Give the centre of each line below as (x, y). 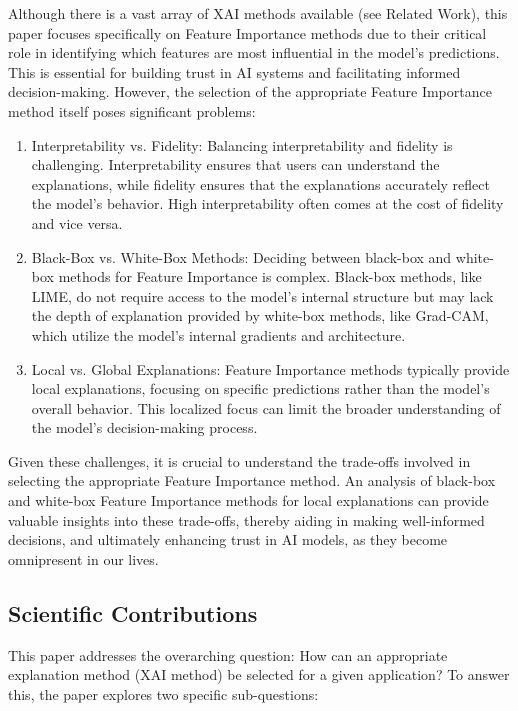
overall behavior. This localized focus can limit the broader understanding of (266, 407)
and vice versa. (77, 222)
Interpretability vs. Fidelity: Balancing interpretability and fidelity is (242, 144)
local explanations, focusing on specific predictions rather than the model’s (260, 388)
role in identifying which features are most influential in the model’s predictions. (254, 52)
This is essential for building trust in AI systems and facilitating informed (234, 71)
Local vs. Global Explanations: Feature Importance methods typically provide (270, 368)
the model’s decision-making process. (144, 427)
